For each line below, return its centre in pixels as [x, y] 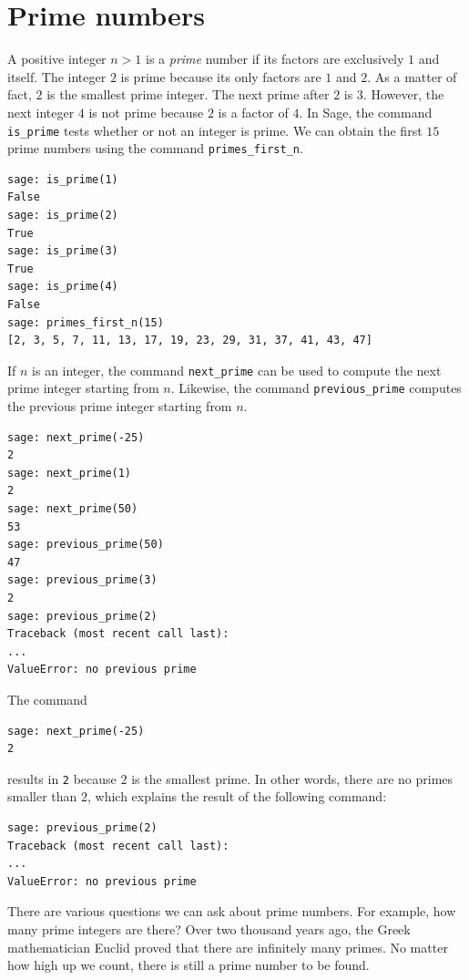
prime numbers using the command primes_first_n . [155, 148]
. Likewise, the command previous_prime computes [316, 388]
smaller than [42, 796]
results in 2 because [62, 778]
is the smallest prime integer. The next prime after [188, 94]
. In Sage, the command [366, 112]
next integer [41, 112]
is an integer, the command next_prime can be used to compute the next [237, 370]
